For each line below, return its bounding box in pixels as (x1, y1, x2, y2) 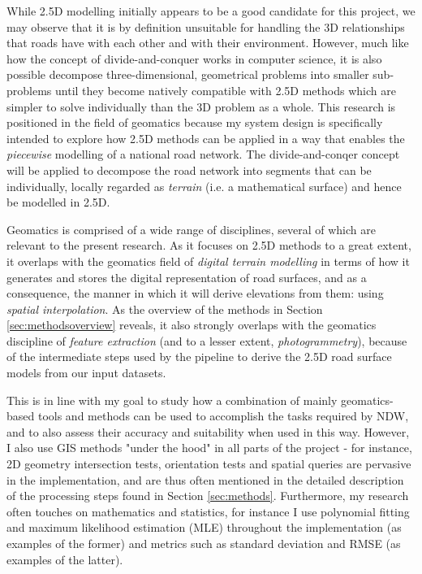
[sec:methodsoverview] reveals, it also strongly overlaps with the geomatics (6, 316, 377, 333)
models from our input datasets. (6, 364, 166, 381)
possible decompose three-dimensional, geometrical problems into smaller (6, 66, 369, 83)
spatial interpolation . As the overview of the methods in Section (6, 300, 323, 317)
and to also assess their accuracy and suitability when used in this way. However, (6, 423, 410, 440)
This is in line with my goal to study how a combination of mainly (6, 391, 338, 408)
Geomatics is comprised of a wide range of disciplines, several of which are (6, 220, 376, 237)
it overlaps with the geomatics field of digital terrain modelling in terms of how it (6, 252, 410, 269)
